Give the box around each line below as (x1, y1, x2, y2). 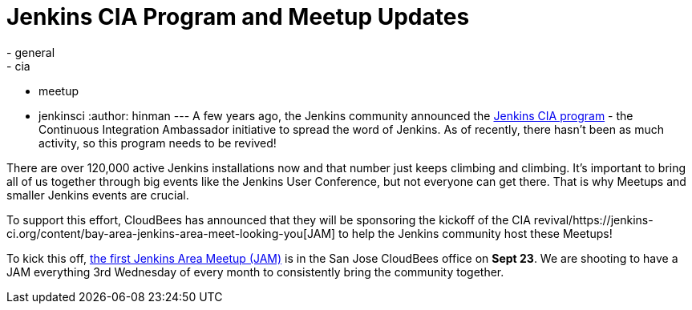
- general (6, 45, 55, 59)
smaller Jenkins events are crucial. (6, 187, 189, 202)
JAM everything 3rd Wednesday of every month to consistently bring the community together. (6, 264, 504, 279)
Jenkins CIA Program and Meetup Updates (6, 3, 470, 30)
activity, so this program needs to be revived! (38, 135, 277, 150)
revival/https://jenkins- (533, 212, 654, 227)
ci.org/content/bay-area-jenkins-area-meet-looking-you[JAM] (6, 226, 336, 240)
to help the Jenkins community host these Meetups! (338, 226, 613, 240)
